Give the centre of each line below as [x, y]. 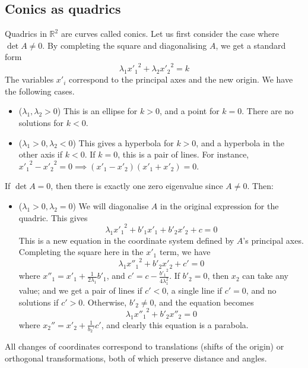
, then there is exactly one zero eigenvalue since [137, 186]
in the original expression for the [219, 206]
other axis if [41, 154]
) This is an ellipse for [97, 111]
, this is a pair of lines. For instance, [183, 154]
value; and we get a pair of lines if [80, 290]
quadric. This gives [53, 217]
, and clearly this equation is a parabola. [175, 324]
